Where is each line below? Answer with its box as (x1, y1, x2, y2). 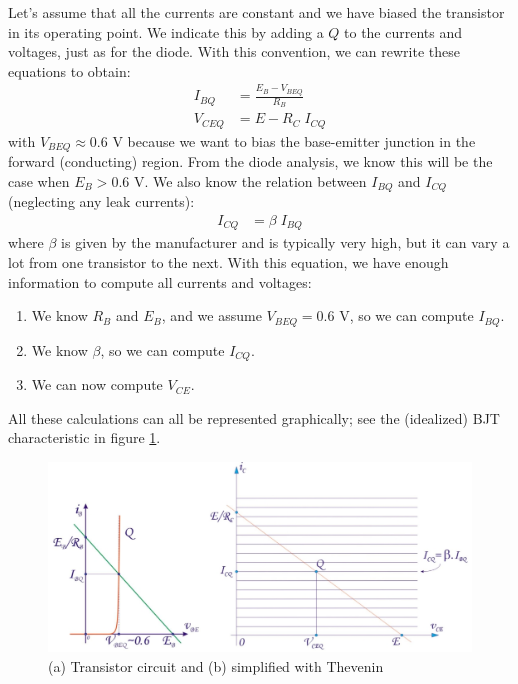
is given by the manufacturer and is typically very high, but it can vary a (61, 232, 510, 253)
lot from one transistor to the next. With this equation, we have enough (8, 252, 449, 273)
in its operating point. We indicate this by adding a (8, 21, 324, 42)
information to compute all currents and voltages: (8, 271, 312, 292)
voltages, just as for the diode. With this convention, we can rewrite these (8, 41, 460, 62)
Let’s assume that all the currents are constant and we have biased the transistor (8, 2, 505, 22)
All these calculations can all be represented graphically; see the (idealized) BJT (8, 407, 500, 428)
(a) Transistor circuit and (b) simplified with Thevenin (48, 655, 384, 676)
